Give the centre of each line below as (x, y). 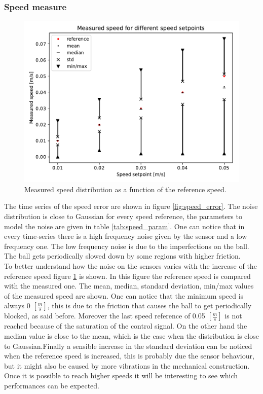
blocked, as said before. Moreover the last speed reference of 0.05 (105, 316)
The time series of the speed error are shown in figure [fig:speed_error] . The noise (131, 206)
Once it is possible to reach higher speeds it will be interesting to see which (121, 375)
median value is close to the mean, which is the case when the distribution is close (131, 335)
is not (233, 316)
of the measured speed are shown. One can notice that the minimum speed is (124, 295)
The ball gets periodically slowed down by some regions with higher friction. (122, 256)
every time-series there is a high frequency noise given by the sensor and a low (126, 236)
